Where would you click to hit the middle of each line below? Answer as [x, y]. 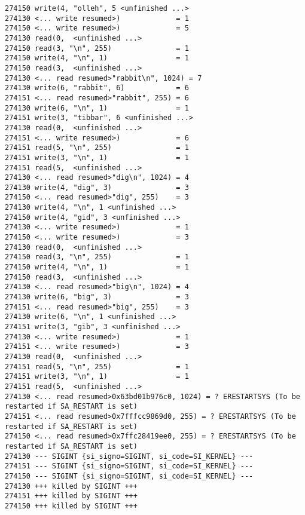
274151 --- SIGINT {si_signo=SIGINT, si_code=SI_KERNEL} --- [129, 466]
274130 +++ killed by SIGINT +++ [71, 486]
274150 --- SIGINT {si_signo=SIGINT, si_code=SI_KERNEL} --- [129, 476]
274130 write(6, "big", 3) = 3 [97, 297]
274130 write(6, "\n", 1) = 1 [97, 108]
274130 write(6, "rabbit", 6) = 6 [97, 88]
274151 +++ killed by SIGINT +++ [71, 496]
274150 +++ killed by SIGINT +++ [71, 506]
